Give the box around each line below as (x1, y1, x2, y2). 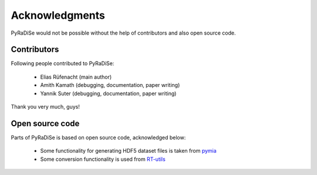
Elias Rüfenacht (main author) (40, 73, 112, 80)
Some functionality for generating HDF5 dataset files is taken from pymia (40, 147, 217, 154)
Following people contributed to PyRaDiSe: (11, 60, 114, 67)
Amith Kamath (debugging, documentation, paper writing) (40, 82, 180, 89)
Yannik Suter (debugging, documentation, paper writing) (40, 90, 177, 97)
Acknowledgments (11, 9, 106, 22)
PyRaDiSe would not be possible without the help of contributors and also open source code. (11, 29, 236, 36)
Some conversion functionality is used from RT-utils (40, 156, 166, 163)
